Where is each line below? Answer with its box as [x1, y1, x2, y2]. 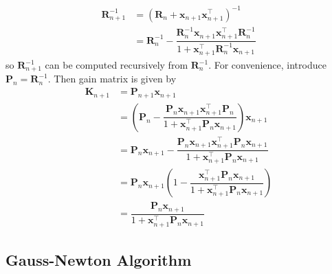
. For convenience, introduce [208, 58, 327, 72]
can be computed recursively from [45, 58, 188, 72]
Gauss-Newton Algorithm [5, 249, 192, 271]
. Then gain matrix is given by [47, 71, 177, 86]
